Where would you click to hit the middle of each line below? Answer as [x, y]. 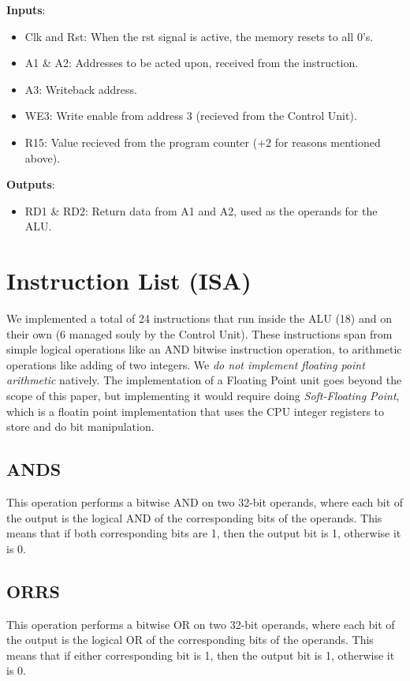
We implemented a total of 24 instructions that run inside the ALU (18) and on [199, 318]
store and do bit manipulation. [80, 427]
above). [43, 157]
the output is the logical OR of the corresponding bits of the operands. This [190, 640]
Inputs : [26, 9]
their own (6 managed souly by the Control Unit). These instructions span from [199, 333]
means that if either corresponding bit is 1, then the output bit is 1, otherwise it [201, 655]
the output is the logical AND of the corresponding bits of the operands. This [194, 517]
